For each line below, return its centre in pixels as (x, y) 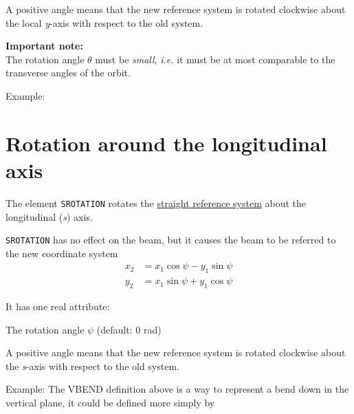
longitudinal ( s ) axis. (49, 216)
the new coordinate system (62, 253)
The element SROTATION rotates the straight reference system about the (156, 203)
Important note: (44, 46)
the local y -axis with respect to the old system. (104, 22)
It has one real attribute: (58, 306)
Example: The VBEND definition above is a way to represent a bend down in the (177, 389)
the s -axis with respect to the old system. (92, 366)
